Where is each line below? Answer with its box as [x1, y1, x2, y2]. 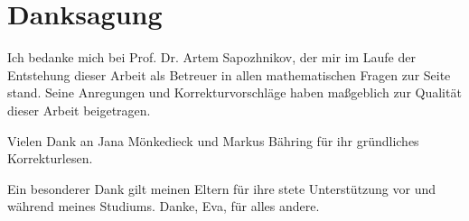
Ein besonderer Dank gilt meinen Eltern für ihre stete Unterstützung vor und [7, 179, 436, 198]
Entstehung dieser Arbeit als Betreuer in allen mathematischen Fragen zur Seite [7, 65, 451, 84]
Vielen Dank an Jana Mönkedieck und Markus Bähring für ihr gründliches [7, 131, 419, 150]
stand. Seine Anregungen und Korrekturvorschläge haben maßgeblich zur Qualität [7, 83, 462, 102]
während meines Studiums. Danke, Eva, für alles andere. [7, 197, 320, 216]
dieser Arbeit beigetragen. [7, 100, 151, 119]
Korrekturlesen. [7, 149, 93, 168]
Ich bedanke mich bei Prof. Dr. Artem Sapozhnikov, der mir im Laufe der [7, 48, 416, 67]
